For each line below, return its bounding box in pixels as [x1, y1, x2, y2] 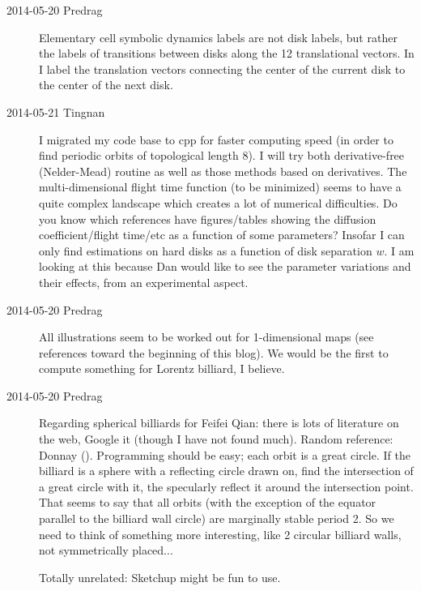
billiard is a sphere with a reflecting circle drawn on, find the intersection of [39, 462, 414, 479]
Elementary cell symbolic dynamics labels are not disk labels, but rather [39, 28, 398, 45]
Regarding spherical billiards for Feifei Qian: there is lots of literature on [39, 414, 399, 431]
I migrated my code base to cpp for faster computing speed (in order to [39, 131, 393, 148]
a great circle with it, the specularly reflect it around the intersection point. [39, 478, 414, 495]
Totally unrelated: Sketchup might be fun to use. [39, 568, 281, 585]
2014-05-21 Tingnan [6, 103, 105, 120]
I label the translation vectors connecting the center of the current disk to [39, 60, 406, 77]
